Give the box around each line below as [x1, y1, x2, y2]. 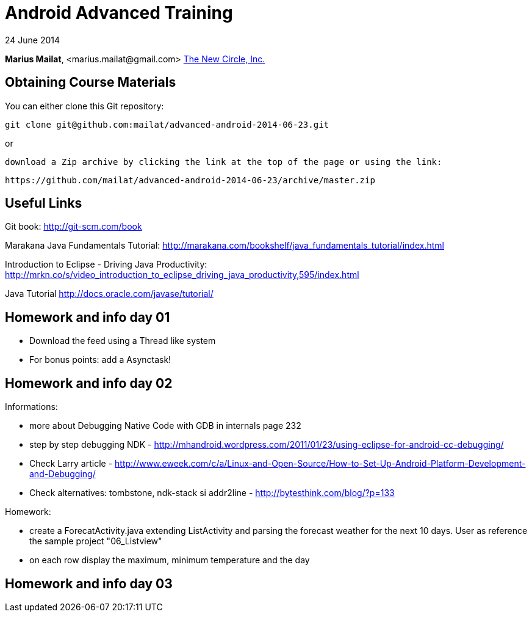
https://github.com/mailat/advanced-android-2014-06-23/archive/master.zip [5, 175, 375, 185]
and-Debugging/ [29, 469, 96, 480]
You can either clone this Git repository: [5, 100, 164, 111]
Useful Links [5, 195, 82, 211]
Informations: [5, 401, 58, 412]
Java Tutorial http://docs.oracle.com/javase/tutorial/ [5, 288, 214, 299]
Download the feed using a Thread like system [29, 335, 216, 346]
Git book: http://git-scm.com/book [5, 221, 142, 232]
